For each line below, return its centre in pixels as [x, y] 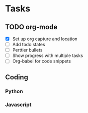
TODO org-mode [31, 27]
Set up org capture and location [45, 39]
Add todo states [29, 45]
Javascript [18, 105]
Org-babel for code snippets [42, 61]
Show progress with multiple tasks [47, 56]
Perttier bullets [27, 50]
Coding [17, 77]
